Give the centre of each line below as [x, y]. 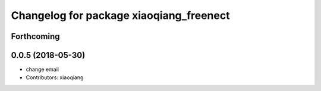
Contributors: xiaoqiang [55, 77]
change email [43, 69]
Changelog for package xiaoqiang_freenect [120, 15]
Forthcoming [35, 36]
